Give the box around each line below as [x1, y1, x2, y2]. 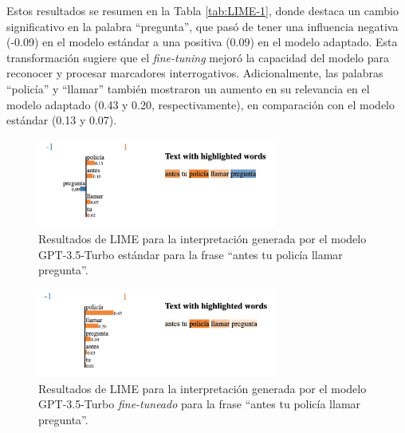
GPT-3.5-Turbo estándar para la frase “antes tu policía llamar [38, 246, 343, 262]
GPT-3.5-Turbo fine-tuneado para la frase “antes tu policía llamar [38, 396, 361, 412]
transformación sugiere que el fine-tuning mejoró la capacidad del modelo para [6, 49, 389, 65]
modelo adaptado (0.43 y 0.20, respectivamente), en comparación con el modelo [6, 96, 395, 112]
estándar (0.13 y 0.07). [6, 112, 117, 128]
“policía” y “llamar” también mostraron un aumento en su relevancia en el [6, 80, 370, 96]
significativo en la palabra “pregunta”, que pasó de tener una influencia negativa [6, 18, 399, 34]
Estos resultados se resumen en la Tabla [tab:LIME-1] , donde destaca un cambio [6, 2, 399, 18]
